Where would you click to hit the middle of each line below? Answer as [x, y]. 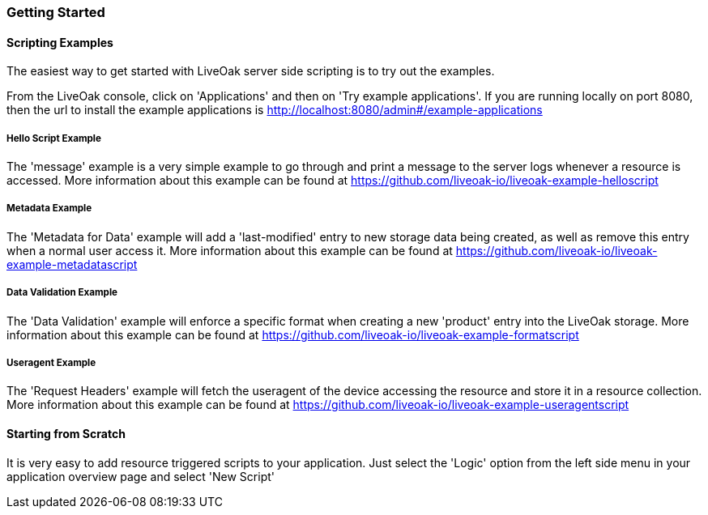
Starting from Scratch [66, 433]
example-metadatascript [72, 264]
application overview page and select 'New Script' [141, 476]
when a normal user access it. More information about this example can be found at [230, 250]
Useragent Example [51, 362]
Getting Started [56, 12]
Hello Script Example [54, 138]
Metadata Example [49, 209]
